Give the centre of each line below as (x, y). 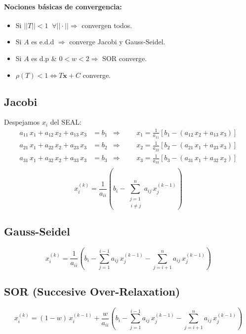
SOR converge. (125, 58)
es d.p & (44, 58)
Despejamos (22, 122)
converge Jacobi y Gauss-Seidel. (117, 42)
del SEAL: (66, 122)
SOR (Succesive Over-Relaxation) (92, 291)
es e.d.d (43, 42)
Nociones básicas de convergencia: (63, 6)
